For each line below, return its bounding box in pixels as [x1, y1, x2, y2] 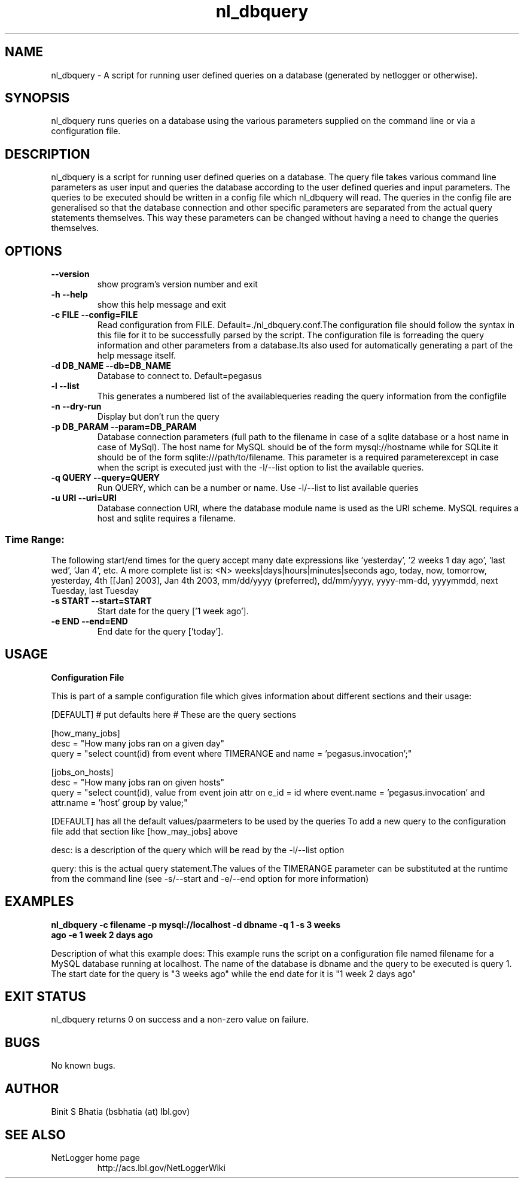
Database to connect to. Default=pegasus [97, 371, 262, 381]
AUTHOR [5, 1081, 59, 1096]
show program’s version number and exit [97, 279, 258, 290]
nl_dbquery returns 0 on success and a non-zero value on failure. [51, 1014, 309, 1025]
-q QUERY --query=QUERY [51, 472, 160, 483]
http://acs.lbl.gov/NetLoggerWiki [97, 1162, 226, 1173]
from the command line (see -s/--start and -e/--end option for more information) [51, 873, 369, 884]
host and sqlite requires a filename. [97, 513, 236, 524]
